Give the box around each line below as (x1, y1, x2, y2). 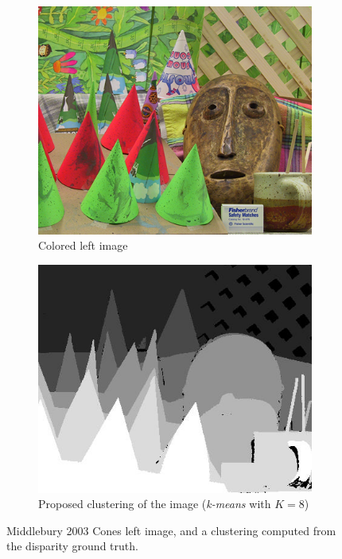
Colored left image (38, 237, 128, 254)
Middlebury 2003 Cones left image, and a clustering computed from (6, 522, 336, 538)
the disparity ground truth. (6, 538, 138, 554)
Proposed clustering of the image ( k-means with (38, 495, 271, 512)
